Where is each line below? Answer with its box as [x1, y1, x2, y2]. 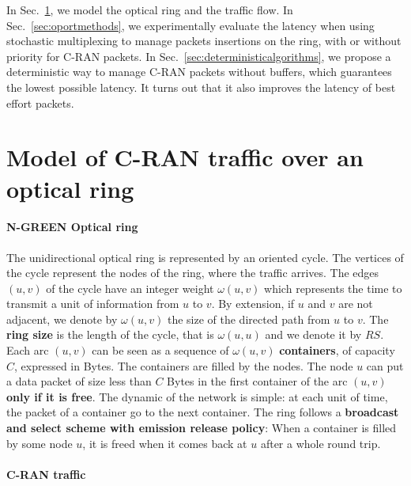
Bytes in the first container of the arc [167, 373, 348, 389]
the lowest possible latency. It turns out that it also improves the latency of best [6, 78, 396, 95]
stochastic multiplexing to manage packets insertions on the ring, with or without [6, 32, 402, 49]
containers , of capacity [279, 342, 395, 359]
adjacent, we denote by [6, 310, 118, 327]
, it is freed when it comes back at [82, 435, 247, 451]
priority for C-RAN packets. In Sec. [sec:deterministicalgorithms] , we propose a [6, 47, 391, 64]
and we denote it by [265, 326, 362, 343]
